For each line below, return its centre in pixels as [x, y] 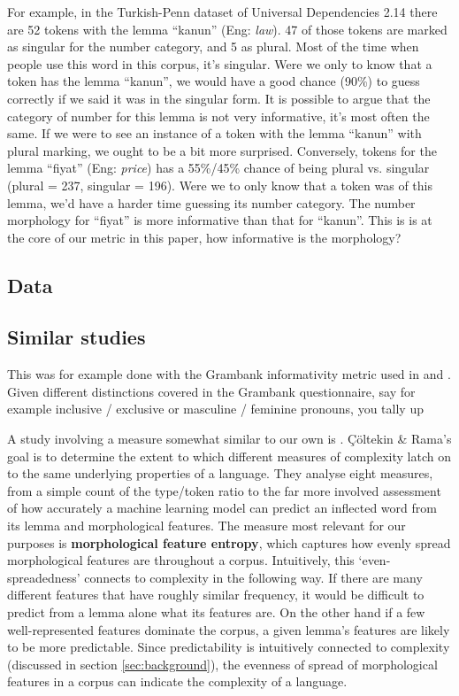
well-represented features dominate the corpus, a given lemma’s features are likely [229, 629]
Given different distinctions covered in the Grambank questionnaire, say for [211, 391]
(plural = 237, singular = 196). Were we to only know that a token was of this [220, 185]
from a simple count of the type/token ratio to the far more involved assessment [224, 490]
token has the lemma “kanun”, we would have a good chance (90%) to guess [214, 81]
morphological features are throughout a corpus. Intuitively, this [181, 560]
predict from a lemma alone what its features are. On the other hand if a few [216, 612]
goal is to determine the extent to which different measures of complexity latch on [229, 456]
